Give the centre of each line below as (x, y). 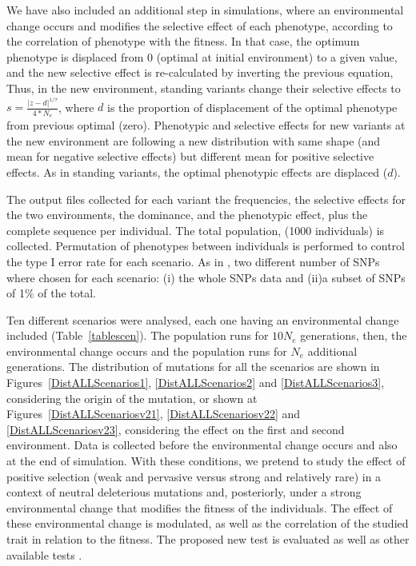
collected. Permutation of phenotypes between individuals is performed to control (206, 246)
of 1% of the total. (51, 293)
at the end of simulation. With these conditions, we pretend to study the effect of (206, 461)
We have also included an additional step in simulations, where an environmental (205, 10)
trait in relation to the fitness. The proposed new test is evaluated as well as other (208, 539)
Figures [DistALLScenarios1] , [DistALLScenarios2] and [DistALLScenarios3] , (196, 383)
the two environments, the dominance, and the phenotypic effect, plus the (187, 215)
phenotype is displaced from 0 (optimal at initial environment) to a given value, (202, 56)
